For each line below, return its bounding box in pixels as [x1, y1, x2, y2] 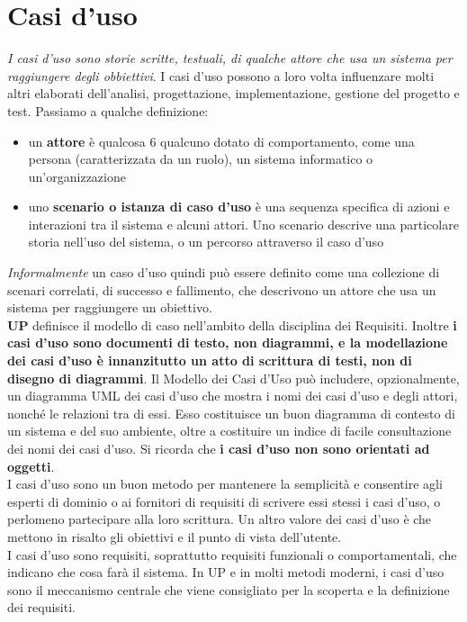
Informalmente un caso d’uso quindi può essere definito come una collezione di [7, 263, 440, 282]
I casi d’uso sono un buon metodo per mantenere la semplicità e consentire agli [7, 474, 443, 493]
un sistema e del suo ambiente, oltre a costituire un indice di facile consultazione [7, 421, 452, 440]
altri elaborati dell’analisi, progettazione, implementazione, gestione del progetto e [7, 84, 460, 103]
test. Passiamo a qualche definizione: [7, 101, 209, 120]
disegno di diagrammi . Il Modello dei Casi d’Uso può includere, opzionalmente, [7, 368, 460, 387]
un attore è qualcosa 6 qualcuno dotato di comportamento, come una [28, 131, 415, 150]
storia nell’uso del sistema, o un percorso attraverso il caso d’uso [28, 232, 384, 251]
